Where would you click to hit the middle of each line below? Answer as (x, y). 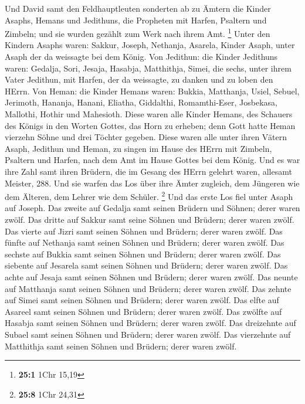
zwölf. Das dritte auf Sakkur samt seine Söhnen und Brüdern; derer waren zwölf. (150, 219)
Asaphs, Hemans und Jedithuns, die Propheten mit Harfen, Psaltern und (136, 20)
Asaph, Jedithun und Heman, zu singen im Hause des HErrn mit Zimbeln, (138, 148)
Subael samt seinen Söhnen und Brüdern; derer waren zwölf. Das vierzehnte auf (148, 334)
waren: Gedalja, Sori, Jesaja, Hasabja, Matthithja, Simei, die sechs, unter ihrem (148, 68)
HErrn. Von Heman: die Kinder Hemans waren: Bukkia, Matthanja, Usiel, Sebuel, (152, 91)
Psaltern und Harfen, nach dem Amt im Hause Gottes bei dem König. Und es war (152, 160)
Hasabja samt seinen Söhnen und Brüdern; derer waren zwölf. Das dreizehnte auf (150, 323)
